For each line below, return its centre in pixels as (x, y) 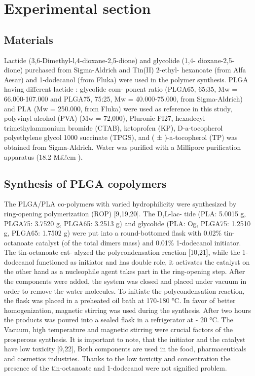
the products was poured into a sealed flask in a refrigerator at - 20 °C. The (119, 320)
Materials (29, 39)
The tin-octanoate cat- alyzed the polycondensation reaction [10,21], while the (122, 252)
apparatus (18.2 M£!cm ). (43, 156)
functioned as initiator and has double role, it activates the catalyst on (143, 261)
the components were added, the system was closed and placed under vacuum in (125, 281)
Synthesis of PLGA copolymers (85, 183)
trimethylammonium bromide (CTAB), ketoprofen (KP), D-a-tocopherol (113, 127)
